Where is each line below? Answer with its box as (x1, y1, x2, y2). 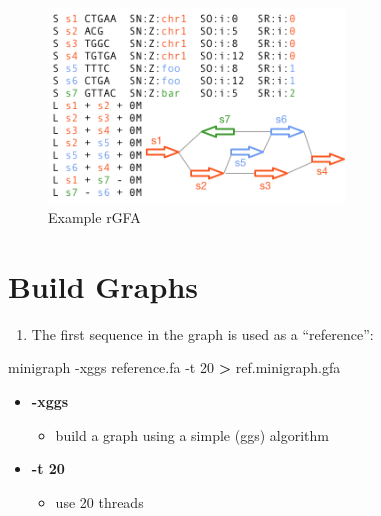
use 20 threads (55, 491, 144, 512)
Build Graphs (8, 265, 199, 306)
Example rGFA (48, 207, 141, 228)
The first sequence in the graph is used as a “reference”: (31, 323, 374, 344)
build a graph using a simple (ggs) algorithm (55, 424, 329, 445)
